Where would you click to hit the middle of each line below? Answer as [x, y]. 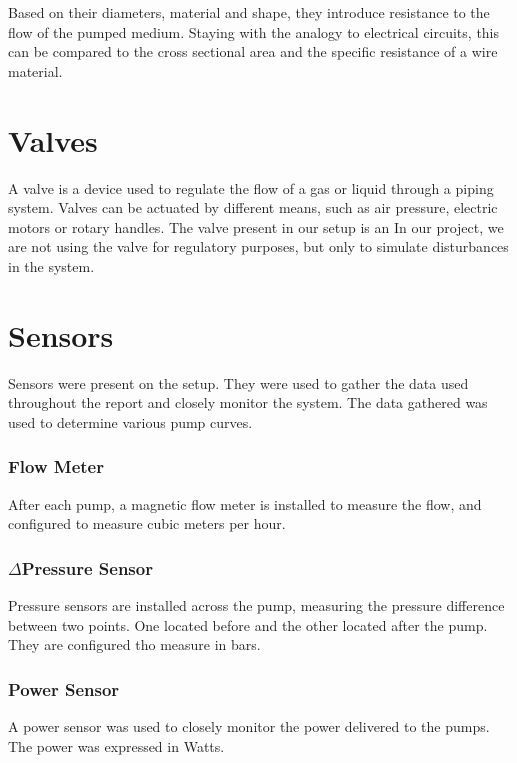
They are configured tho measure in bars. [134, 644]
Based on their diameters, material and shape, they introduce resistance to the [249, 12]
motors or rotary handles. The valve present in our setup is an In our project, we [256, 226]
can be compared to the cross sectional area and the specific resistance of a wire [253, 51]
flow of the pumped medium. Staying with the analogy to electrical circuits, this [254, 31]
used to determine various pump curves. [130, 421]
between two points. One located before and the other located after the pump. [248, 624]
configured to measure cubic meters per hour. [147, 523]
